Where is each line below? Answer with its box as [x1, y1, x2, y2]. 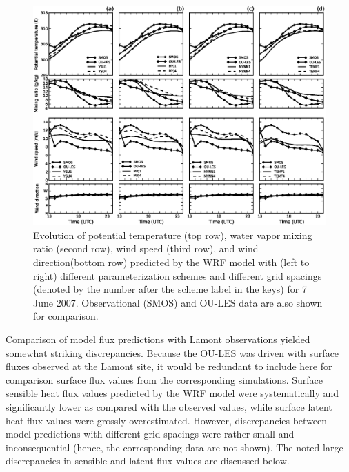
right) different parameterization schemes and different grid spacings [33, 268, 322, 283]
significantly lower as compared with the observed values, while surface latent [6, 399, 332, 413]
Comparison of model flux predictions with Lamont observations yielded [6, 331, 310, 346]
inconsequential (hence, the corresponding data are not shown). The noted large [6, 440, 343, 454]
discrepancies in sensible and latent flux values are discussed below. [6, 453, 290, 468]
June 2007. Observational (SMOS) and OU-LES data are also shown [33, 295, 323, 309]
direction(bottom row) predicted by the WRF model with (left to [33, 255, 310, 269]
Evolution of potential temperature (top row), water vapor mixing [33, 227, 312, 242]
